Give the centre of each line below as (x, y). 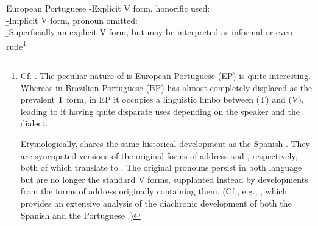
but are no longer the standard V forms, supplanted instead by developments (164, 179)
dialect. (34, 123)
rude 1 (16, 45)
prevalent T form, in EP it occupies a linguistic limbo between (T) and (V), (162, 99)
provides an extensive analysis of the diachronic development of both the (156, 203)
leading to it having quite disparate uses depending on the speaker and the (160, 111)
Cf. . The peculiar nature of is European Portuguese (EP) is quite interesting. (165, 76)
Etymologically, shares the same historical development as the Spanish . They (165, 143)
